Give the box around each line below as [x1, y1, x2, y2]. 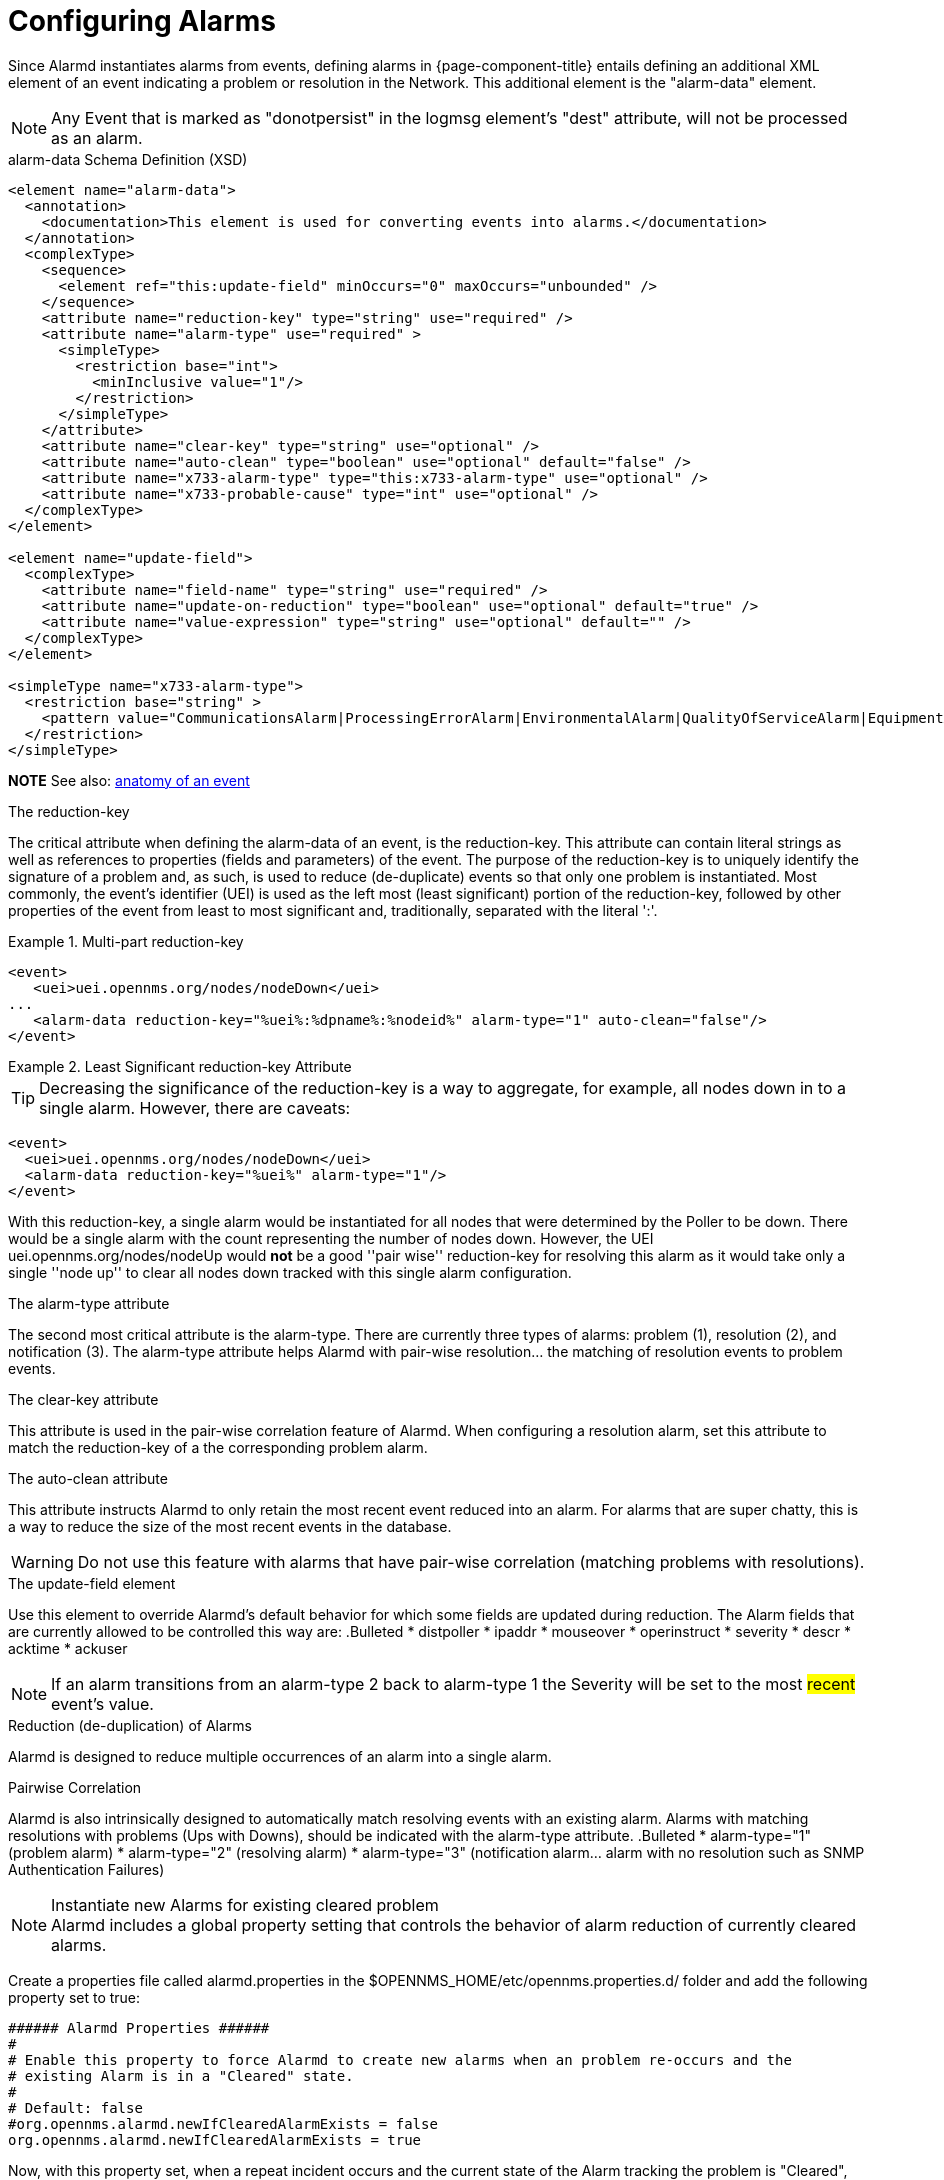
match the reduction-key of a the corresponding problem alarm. [8, 1438, 428, 1456]
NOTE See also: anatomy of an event [8, 771, 250, 789]
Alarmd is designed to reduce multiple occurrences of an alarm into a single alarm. [8, 1747, 552, 1765]
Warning [11, 1551, 74, 1572]
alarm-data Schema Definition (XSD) [8, 150, 248, 168]
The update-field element [8, 1574, 176, 1592]
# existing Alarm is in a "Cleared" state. [8, 2067, 354, 2084]
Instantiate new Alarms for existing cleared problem [51, 1894, 439, 1915]
